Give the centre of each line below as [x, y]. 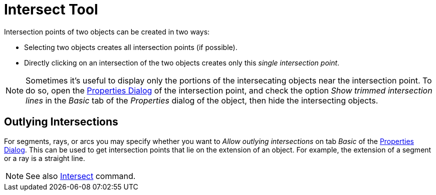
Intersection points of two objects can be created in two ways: [107, 31]
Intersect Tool [51, 9]
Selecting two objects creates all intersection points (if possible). [131, 47]
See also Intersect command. [81, 176]
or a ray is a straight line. [45, 158]
